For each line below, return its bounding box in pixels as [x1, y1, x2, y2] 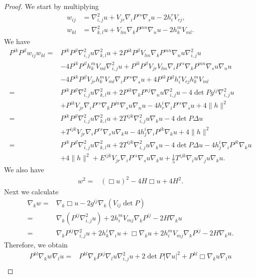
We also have [4, 164, 44, 175]
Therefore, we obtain [4, 239, 68, 250]
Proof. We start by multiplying [4, 1, 99, 11]
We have [4, 36, 30, 47]
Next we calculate [4, 186, 59, 197]
